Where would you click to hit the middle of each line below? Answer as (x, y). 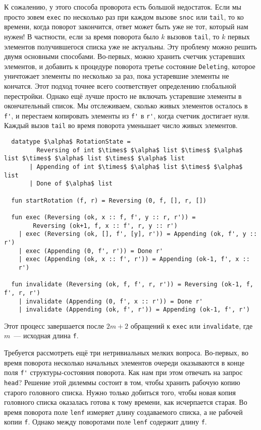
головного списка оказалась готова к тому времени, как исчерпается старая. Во (126, 402)
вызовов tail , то (193, 36)
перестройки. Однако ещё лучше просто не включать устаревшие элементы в (123, 96)
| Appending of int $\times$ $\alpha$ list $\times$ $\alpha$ (136, 167)
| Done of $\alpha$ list (71, 184)
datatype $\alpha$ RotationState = (71, 142)
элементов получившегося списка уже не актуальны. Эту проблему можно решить (130, 46)
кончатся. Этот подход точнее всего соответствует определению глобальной (120, 85)
